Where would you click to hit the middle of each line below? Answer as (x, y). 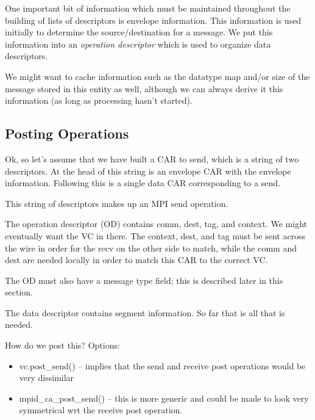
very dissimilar (47, 378)
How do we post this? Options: (62, 345)
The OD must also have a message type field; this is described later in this (144, 280)
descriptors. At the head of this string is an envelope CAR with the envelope (148, 171)
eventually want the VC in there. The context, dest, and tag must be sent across (155, 235)
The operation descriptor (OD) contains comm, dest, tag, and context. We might (156, 224)
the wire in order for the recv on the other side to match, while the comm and (151, 248)
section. (19, 292)
